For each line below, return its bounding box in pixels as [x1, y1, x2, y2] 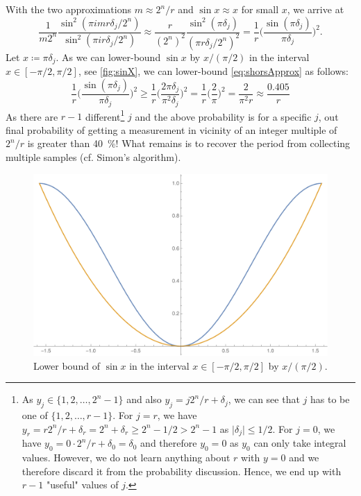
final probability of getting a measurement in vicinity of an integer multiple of [6, 122, 337, 137]
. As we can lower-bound [56, 49, 161, 64]
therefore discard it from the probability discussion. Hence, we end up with [22, 463, 342, 478]
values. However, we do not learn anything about [22, 450, 230, 465]
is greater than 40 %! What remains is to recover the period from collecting [27, 136, 351, 151]
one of [22, 408, 48, 422]
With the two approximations [6, 2, 131, 16]
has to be [310, 392, 350, 407]
